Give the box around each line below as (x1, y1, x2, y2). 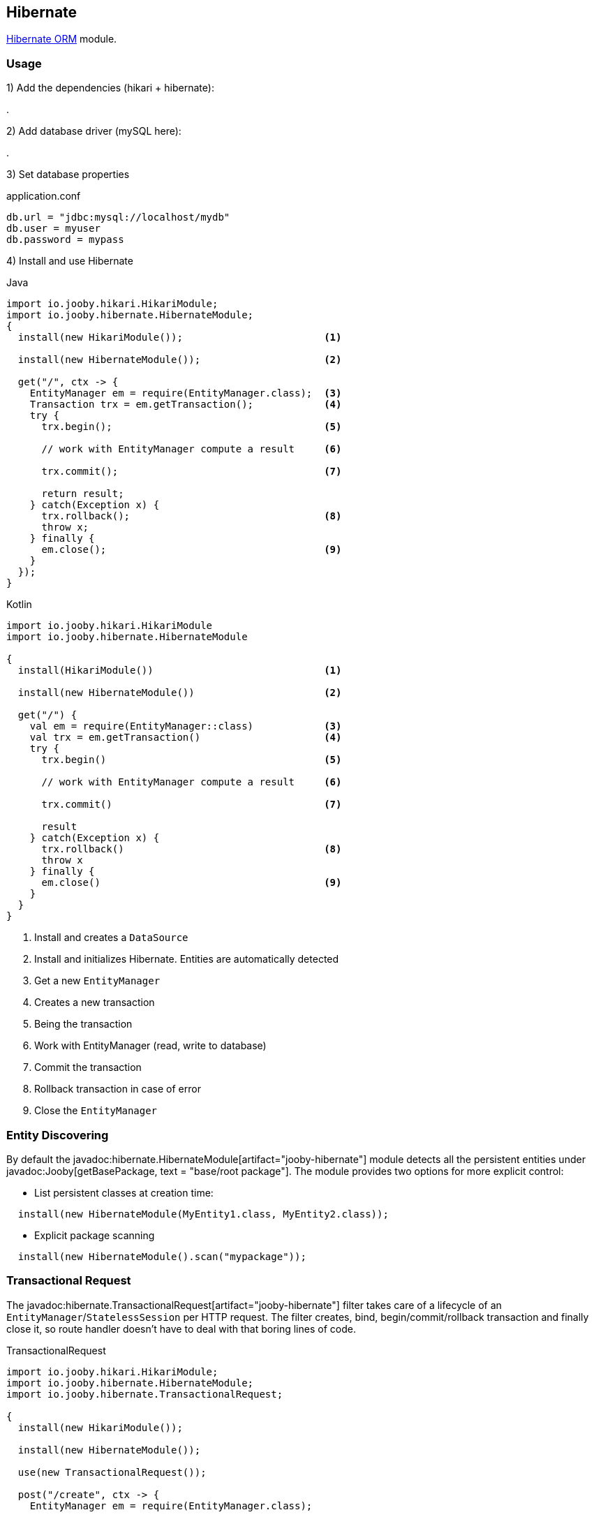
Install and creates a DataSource (34, 931, 188, 944)
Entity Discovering (6, 1127, 109, 1142)
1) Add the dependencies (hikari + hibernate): (6, 82, 214, 94)
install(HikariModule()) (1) (17, 665, 342, 676)
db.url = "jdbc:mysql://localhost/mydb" (6, 212, 230, 223)
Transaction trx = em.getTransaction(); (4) (29, 399, 342, 410)
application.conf (6, 190, 81, 202)
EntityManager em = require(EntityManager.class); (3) (29, 387, 342, 399)
